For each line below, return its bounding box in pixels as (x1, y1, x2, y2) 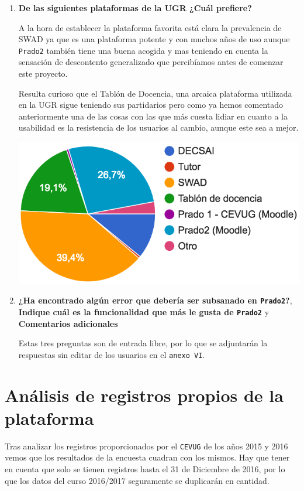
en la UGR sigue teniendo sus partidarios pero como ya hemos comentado (18, 98, 284, 111)
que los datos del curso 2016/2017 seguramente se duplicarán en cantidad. (5, 474, 270, 486)
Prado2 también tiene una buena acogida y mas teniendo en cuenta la (18, 44, 268, 56)
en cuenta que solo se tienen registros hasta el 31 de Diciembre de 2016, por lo (5, 462, 285, 475)
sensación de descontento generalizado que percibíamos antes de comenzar (18, 56, 284, 68)
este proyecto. (18, 67, 68, 80)
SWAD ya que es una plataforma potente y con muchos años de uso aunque (18, 33, 290, 45)
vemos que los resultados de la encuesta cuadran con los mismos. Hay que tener (5, 451, 290, 463)
